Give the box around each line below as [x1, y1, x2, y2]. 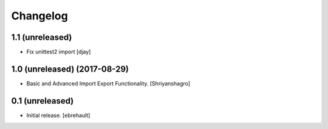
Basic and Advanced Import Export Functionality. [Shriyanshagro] [26, 79, 191, 87]
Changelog [11, 9, 68, 22]
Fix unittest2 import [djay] [26, 48, 91, 56]
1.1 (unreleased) [11, 32, 72, 42]
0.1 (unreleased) [11, 96, 74, 106]
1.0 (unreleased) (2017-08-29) [11, 64, 129, 74]
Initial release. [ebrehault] [26, 111, 91, 119]
